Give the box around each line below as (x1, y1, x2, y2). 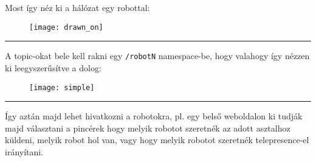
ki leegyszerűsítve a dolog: (5, 61, 101, 74)
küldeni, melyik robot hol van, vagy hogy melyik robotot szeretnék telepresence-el (5, 133, 309, 146)
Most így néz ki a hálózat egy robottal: (5, 1, 150, 13)
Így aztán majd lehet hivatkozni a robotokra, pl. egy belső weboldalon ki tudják (5, 110, 303, 122)
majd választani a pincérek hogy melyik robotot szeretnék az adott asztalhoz (5, 121, 290, 134)
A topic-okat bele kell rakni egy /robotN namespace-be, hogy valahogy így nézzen (5, 49, 310, 62)
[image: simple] (29, 83, 95, 92)
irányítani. (5, 145, 44, 158)
